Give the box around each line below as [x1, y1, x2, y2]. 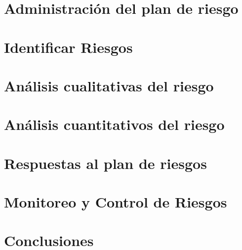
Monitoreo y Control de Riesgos [4, 192, 227, 212]
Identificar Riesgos [4, 37, 133, 57]
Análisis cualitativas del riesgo [4, 75, 214, 95]
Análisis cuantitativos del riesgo [4, 114, 225, 134]
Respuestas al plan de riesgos [4, 153, 207, 173]
